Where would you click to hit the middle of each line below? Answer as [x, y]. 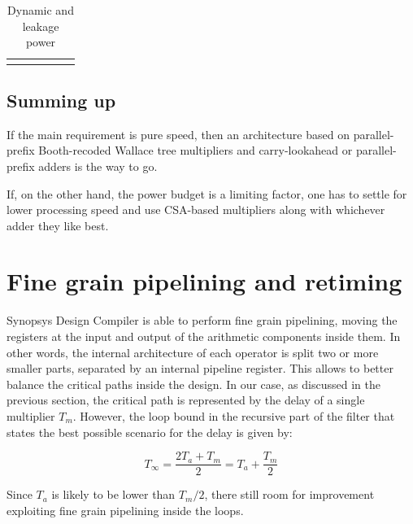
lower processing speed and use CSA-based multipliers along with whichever [196, 210]
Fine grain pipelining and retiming [204, 281]
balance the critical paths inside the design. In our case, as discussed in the [193, 384]
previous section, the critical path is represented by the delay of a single [186, 400]
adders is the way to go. [98, 166]
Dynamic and [41, 10]
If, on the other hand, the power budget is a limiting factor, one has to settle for [207, 193]
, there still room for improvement [289, 494]
